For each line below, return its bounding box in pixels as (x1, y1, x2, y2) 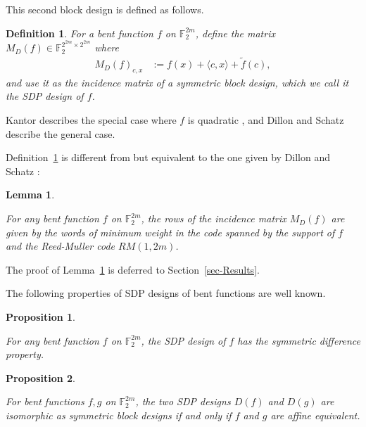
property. (6, 347, 44, 362)
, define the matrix (195, 25, 275, 40)
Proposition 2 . (6, 370, 75, 385)
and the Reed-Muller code (6, 238, 115, 253)
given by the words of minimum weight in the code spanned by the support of (6, 224, 335, 239)
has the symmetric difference (237, 333, 360, 348)
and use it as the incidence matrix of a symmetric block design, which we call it (6, 75, 349, 89)
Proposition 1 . (6, 310, 75, 324)
